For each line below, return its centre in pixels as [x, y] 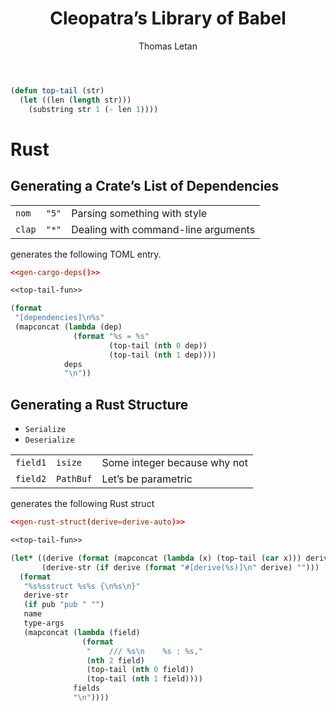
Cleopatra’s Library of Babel [168, 18]
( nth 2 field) [115, 660]
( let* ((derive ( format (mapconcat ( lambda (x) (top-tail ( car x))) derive [171, 558]
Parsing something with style [139, 213]
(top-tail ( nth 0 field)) [140, 670]
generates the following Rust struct [82, 504]
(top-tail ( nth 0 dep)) [158, 345]
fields [87, 688]
